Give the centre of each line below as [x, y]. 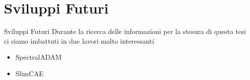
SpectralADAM [39, 57]
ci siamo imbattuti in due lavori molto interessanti [79, 40]
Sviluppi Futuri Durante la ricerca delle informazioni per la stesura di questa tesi [125, 31]
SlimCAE [30, 73]
